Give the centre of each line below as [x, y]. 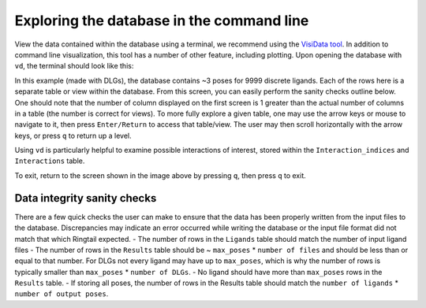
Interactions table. [50, 161]
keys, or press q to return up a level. [73, 135]
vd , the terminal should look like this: [74, 66]
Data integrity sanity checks [86, 198]
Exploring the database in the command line [162, 20]
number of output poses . [62, 294]
